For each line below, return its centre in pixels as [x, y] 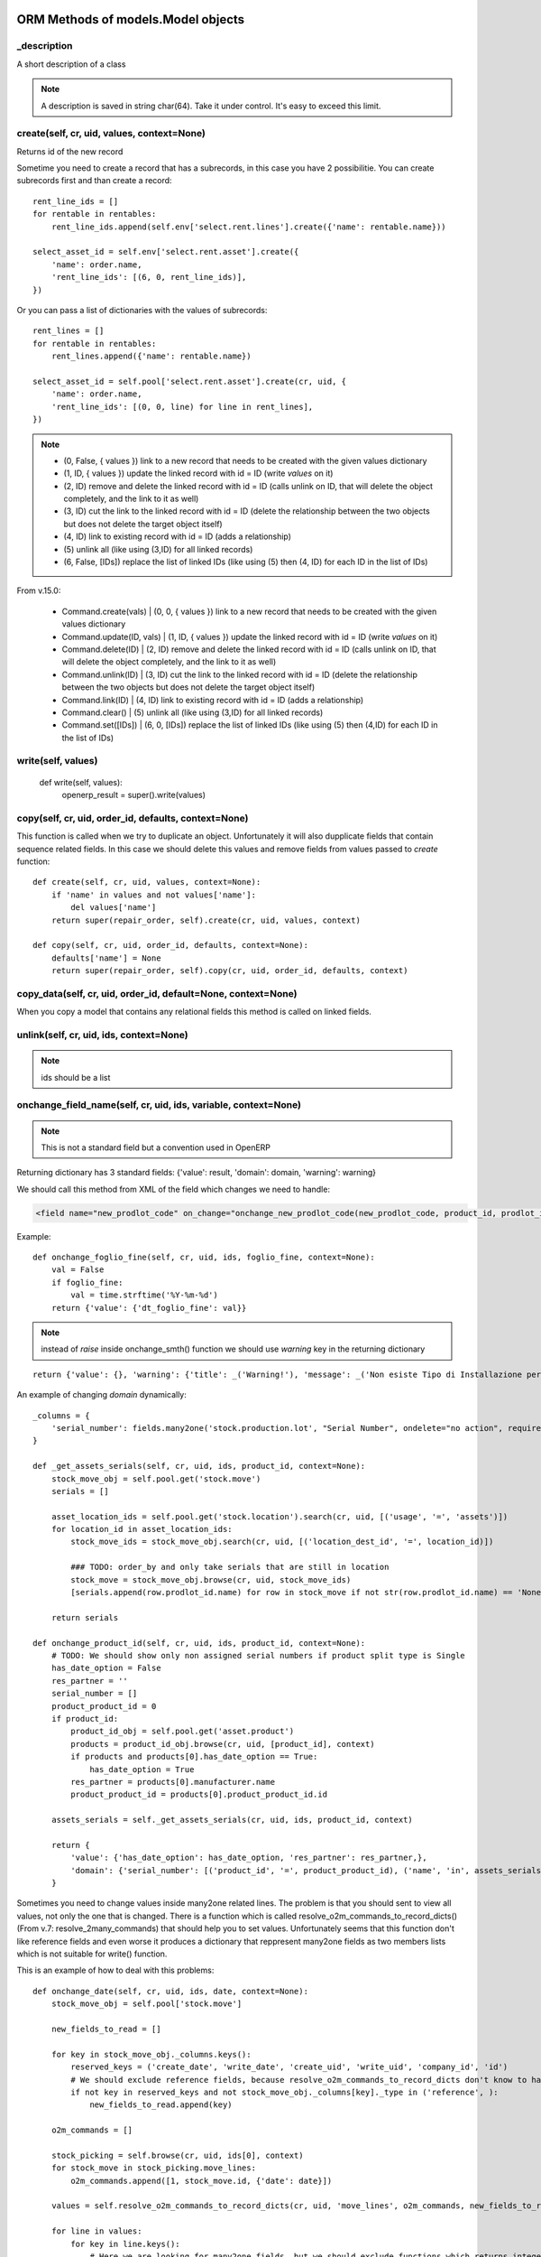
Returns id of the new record [70, 151]
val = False [78, 1270]
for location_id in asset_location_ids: [142, 1529]
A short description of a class [71, 64]
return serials [85, 1617]
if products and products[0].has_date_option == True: [194, 1757]
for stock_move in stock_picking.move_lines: [154, 2168]
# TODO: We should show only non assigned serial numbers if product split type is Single [258, 1655]
